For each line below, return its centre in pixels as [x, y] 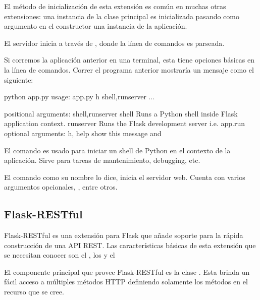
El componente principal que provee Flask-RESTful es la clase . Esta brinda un [127, 272]
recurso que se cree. [34, 292]
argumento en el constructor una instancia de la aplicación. [96, 26]
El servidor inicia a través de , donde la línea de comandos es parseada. [114, 43]
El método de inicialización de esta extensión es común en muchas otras [115, 6]
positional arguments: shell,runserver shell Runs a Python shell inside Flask [121, 113]
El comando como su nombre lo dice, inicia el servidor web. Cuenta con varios [125, 177]
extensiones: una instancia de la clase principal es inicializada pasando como [122, 16]
